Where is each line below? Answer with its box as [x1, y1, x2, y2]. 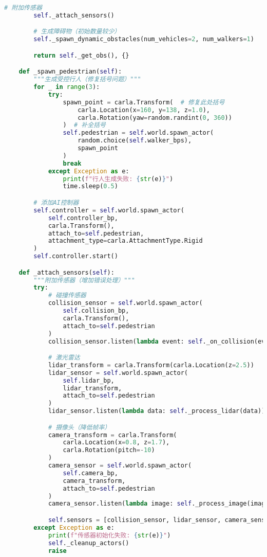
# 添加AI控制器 [33, 199, 79, 206]
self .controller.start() [33, 253, 118, 260]
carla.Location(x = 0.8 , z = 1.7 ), [63, 439, 170, 446]
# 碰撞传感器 [48, 292, 86, 299]
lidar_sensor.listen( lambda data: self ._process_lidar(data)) [48, 407, 265, 415]
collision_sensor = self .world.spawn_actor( [48, 299, 203, 307]
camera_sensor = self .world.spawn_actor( [48, 462, 192, 470]
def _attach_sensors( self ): [18, 268, 115, 276]
